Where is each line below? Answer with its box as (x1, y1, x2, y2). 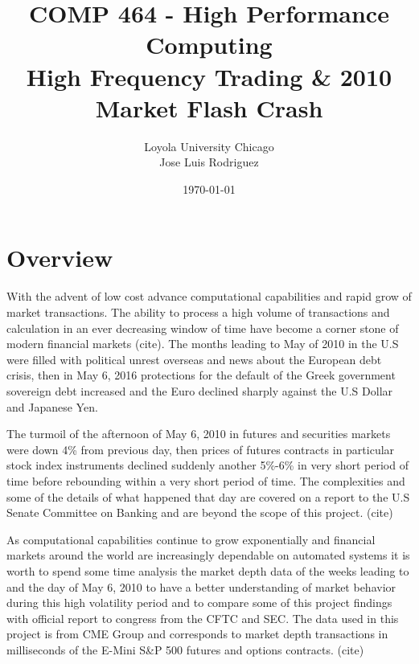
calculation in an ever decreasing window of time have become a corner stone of (6, 319, 399, 336)
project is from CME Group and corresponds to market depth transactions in (6, 625, 388, 642)
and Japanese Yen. (6, 398, 98, 415)
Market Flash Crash (95, 91, 323, 124)
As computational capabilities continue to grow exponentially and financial (6, 531, 376, 547)
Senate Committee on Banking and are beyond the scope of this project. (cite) (6, 504, 393, 521)
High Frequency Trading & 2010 (26, 59, 392, 92)
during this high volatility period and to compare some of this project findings (6, 594, 392, 611)
